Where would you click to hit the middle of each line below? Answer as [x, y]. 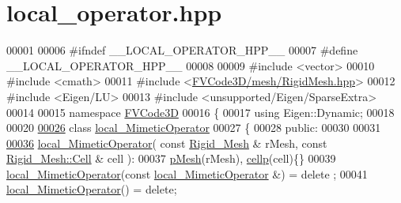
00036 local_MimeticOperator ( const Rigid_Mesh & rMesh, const [167, 143]
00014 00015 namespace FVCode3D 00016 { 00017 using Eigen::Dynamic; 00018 [200, 112]
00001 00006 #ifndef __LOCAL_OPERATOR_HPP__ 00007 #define [182, 50]
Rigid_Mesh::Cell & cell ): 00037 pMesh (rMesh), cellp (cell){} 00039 [171, 158]
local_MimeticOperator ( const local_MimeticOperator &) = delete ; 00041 [187, 173]
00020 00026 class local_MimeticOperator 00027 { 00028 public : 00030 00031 [194, 128]
